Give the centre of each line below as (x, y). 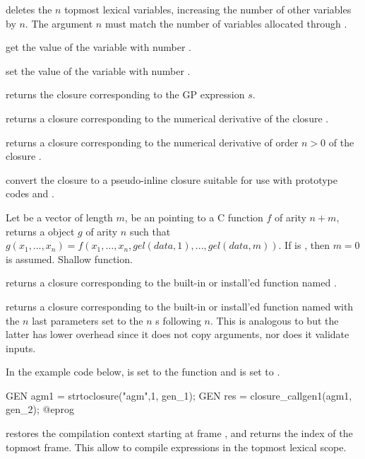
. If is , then (304, 245)
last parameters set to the (88, 320)
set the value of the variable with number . (98, 70)
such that (150, 231)
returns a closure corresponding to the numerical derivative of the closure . (167, 118)
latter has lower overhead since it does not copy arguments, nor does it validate (178, 334)
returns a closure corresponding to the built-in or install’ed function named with (180, 306)
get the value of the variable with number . (98, 47)
